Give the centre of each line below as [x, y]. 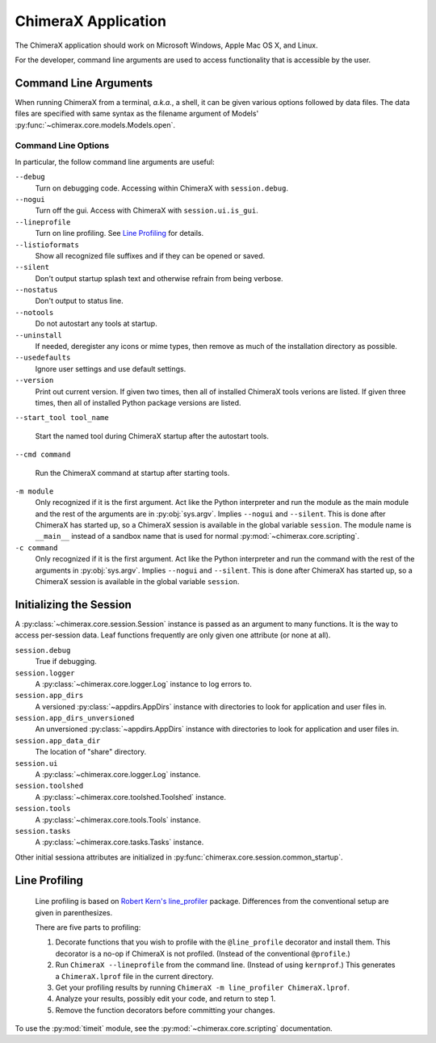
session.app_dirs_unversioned [75, 718]
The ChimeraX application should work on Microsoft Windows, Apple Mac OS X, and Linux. [166, 45]
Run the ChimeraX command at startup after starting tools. [132, 473]
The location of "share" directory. [91, 752]
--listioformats [47, 245]
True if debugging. [66, 662]
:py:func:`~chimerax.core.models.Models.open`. [95, 124]
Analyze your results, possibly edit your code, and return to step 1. [166, 999]
